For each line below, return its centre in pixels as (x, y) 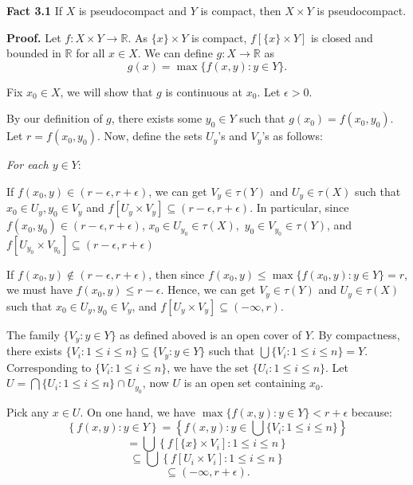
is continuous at (204, 91)
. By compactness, (356, 334)
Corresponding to (49, 367)
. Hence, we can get (208, 289)
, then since (177, 274)
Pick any (28, 411)
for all (90, 53)
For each (28, 164)
